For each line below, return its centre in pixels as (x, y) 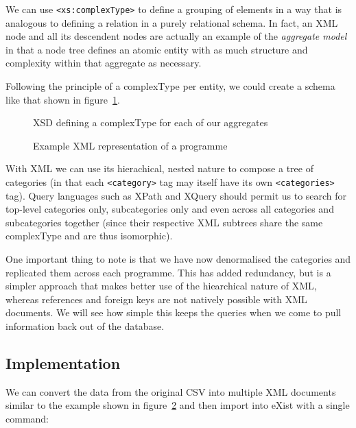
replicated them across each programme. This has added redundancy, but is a (168, 272)
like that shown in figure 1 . (63, 99)
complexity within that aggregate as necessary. (104, 63)
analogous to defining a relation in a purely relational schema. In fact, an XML (172, 22)
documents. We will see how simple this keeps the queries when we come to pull (174, 312)
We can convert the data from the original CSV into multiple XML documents (171, 391)
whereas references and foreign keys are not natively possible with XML (156, 299)
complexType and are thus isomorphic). (89, 236)
